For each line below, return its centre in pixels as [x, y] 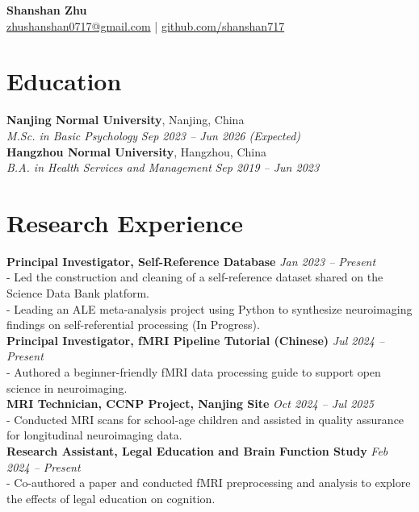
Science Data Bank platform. [78, 293]
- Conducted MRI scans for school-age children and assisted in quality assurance [205, 419]
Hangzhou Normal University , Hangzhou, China [136, 151]
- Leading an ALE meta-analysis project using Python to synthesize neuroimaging [209, 308]
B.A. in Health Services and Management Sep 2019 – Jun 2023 [163, 167]
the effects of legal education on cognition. [111, 498]
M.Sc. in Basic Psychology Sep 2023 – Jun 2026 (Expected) [154, 135]
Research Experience [125, 222]
